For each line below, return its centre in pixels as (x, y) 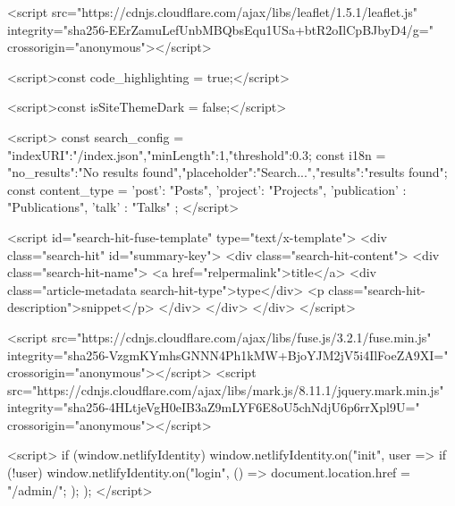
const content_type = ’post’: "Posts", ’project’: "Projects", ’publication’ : (207, 189)
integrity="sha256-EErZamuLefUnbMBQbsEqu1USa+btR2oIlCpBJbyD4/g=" (220, 29)
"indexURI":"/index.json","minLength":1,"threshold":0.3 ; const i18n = (197, 154)
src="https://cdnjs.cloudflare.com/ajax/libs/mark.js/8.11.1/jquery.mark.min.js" (226, 389)
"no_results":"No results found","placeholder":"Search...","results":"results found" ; (227, 172)
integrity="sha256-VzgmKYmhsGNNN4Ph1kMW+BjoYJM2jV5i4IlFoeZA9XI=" (228, 354)
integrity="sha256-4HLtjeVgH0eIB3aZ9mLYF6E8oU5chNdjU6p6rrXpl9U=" (214, 407)
